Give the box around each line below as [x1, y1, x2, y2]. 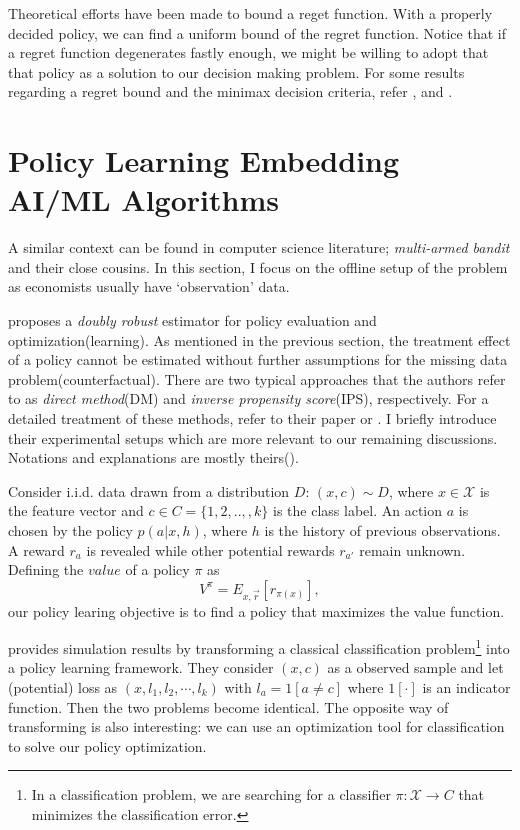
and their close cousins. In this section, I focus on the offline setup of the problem [8, 256, 508, 277]
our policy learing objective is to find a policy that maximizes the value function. [8, 600, 505, 621]
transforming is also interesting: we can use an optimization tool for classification [8, 716, 505, 737]
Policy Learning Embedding [8, 140, 400, 181]
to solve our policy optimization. [8, 735, 207, 756]
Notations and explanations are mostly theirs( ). [8, 447, 299, 468]
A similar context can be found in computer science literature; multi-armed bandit [8, 237, 510, 258]
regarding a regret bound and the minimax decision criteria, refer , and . [8, 81, 453, 102]
